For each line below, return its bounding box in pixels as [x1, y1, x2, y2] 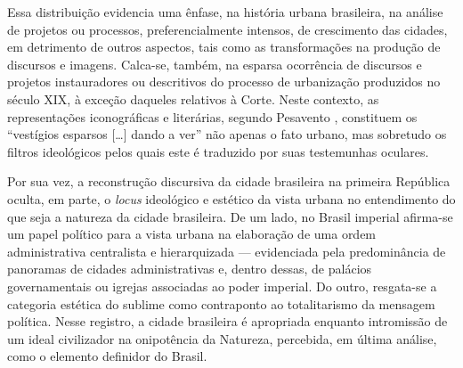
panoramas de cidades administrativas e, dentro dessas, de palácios [7, 259, 372, 278]
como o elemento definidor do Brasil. [7, 347, 207, 365]
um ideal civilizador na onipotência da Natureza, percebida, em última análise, [7, 329, 437, 348]
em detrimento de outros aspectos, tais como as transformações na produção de [7, 37, 441, 56]
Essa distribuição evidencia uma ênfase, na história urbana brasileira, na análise [7, 3, 443, 20]
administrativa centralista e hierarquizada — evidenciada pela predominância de [7, 241, 446, 260]
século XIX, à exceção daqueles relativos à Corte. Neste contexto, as [7, 89, 379, 108]
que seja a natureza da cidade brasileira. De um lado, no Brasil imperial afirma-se [7, 207, 453, 225]
